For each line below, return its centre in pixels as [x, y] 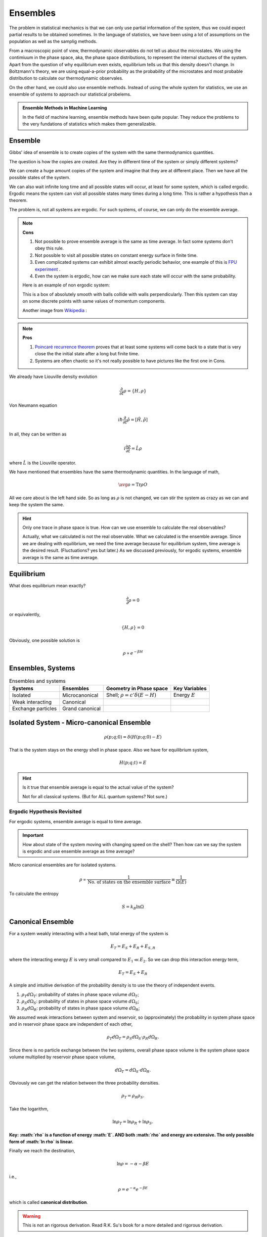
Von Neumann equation [33, 405]
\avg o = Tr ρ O [133, 485]
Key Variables [190, 688]
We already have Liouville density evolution [53, 377]
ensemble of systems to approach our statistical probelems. [70, 95]
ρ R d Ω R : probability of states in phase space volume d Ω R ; [81, 1009]
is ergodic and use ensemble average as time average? [79, 851]
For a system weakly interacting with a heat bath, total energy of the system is [89, 933]
